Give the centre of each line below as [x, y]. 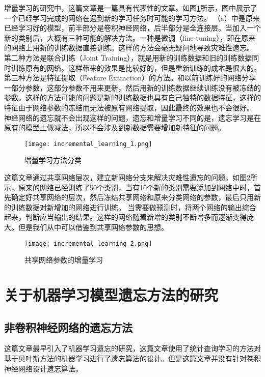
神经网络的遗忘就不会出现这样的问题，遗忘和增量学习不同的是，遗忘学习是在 [132, 117]
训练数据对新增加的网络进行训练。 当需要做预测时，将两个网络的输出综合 [134, 207]
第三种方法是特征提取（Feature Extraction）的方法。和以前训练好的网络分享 [130, 78]
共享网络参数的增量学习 [64, 260]
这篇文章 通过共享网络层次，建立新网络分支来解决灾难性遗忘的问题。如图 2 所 [131, 177]
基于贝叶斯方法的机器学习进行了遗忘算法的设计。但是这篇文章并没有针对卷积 [132, 358]
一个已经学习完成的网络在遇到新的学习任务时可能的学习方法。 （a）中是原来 [132, 18]
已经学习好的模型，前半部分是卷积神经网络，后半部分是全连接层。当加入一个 [132, 28]
